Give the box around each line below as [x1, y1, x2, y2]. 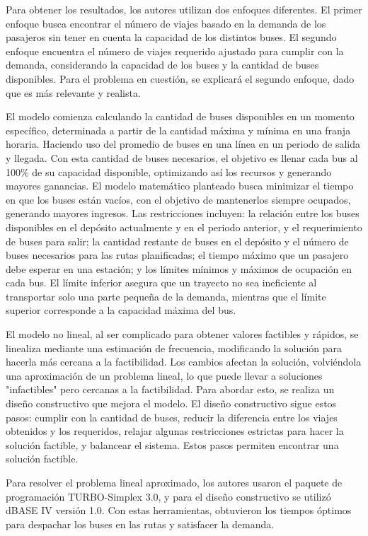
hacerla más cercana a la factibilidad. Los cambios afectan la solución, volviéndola [6, 354, 362, 369]
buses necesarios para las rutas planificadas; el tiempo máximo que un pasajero [6, 247, 349, 262]
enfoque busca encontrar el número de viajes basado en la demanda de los [6, 16, 326, 30]
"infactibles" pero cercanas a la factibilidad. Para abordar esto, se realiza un [6, 382, 335, 397]
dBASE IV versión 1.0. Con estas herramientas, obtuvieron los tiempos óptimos [6, 503, 352, 518]
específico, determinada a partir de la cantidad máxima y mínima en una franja [6, 122, 351, 137]
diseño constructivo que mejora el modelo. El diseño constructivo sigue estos [6, 396, 337, 411]
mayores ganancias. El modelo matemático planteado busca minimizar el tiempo [6, 178, 354, 193]
